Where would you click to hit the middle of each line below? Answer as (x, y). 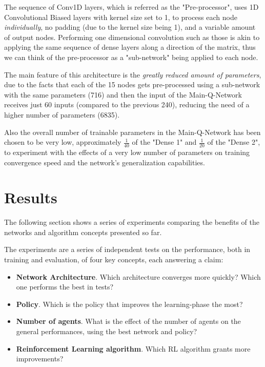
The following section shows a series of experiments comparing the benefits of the (132, 222)
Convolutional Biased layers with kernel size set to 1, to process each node (121, 17)
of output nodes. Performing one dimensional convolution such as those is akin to (132, 37)
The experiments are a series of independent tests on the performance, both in (127, 249)
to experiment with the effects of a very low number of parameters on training (127, 152)
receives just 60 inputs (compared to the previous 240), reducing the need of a (127, 104)
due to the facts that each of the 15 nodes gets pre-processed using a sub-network (132, 84)
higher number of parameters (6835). (62, 114)
